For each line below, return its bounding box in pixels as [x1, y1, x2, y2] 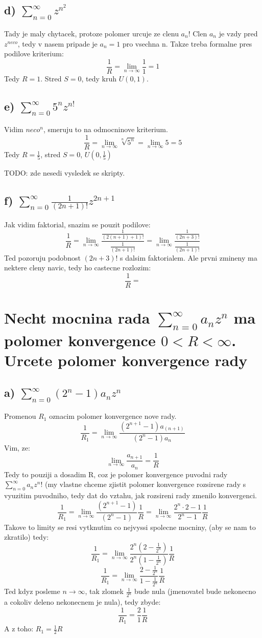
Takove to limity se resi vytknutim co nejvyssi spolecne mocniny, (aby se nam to [4, 521, 256, 532]
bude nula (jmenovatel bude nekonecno [134, 586, 256, 597]
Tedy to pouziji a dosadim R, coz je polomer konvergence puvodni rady [4, 469, 228, 479]
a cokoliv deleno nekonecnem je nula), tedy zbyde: [4, 597, 161, 607]
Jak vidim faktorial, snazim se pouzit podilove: [4, 219, 151, 229]
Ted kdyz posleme [4, 586, 60, 597]
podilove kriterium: [4, 48, 64, 59]
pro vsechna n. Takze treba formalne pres [122, 38, 252, 49]
